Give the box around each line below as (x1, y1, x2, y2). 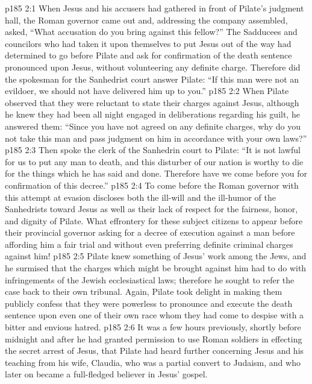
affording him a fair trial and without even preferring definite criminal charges (5, 238, 293, 250)
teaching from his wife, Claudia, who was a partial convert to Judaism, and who (5, 356, 301, 368)
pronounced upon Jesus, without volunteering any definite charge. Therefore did (5, 60, 301, 73)
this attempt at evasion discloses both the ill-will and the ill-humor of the (5, 190, 276, 203)
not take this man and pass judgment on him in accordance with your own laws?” (5, 131, 307, 144)
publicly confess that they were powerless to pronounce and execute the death (5, 297, 293, 309)
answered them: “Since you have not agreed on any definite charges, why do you (5, 119, 301, 132)
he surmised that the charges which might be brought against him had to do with (5, 262, 307, 274)
